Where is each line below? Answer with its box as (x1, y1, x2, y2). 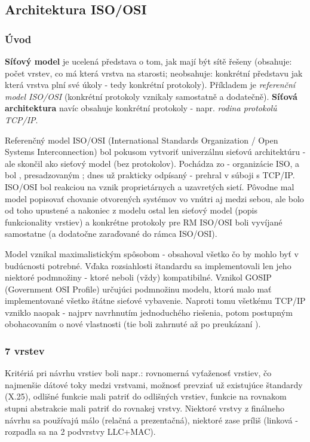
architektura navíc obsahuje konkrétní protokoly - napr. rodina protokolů (5, 102, 277, 114)
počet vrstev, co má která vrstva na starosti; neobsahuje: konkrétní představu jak (5, 66, 303, 79)
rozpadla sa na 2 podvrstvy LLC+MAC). (5, 425, 156, 438)
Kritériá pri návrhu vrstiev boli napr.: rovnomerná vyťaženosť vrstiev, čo (5, 367, 272, 379)
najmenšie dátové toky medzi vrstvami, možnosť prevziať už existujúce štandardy (5, 378, 303, 391)
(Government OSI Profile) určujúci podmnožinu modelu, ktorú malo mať (5, 282, 272, 295)
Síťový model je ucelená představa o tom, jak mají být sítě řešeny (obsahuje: (5, 55, 292, 67)
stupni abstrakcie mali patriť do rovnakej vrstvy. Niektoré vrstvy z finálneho (5, 402, 285, 414)
